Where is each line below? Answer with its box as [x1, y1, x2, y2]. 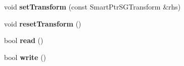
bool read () [4, 35, 43, 45]
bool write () [4, 51, 47, 62]
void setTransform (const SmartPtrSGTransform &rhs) [4, 1, 181, 11]
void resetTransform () [4, 18, 81, 28]
